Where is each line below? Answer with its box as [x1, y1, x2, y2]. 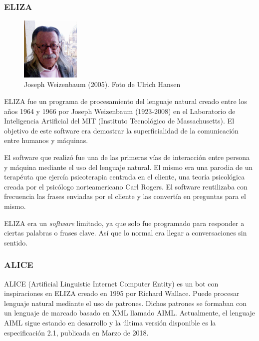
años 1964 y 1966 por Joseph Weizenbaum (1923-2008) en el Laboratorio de [4, 105, 236, 116]
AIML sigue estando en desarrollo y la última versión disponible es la [4, 317, 216, 327]
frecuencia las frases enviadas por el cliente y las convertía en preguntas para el [4, 191, 246, 201]
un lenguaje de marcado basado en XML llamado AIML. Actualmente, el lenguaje [4, 307, 255, 318]
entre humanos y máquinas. [4, 135, 88, 145]
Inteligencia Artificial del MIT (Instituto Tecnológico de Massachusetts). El [4, 115, 235, 126]
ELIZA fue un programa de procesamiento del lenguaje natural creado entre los [4, 96, 247, 106]
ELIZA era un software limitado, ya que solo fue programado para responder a [4, 217, 245, 228]
